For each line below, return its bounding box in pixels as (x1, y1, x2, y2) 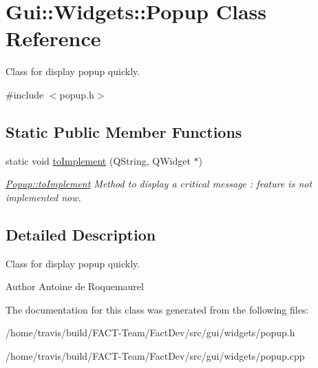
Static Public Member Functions (6, 121, 242, 142)
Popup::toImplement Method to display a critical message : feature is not (6, 176, 312, 191)
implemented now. (6, 190, 81, 204)
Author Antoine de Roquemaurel (6, 279, 144, 294)
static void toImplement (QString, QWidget (6, 153, 191, 167)
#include (6, 87, 44, 101)
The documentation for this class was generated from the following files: (6, 302, 309, 316)
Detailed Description (6, 223, 156, 245)
